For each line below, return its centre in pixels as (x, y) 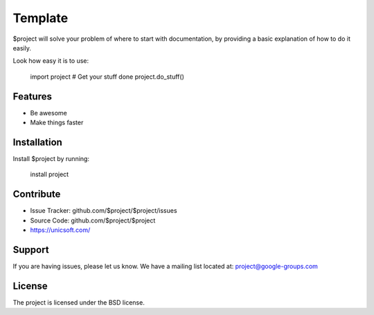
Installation (37, 142)
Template (41, 18)
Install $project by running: (51, 158)
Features (32, 96)
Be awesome (48, 113)
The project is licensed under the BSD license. (79, 302)
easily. (22, 48)
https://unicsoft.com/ (60, 230)
